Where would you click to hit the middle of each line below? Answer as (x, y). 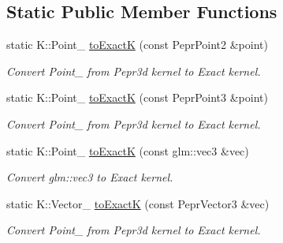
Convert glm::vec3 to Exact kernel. (90, 177)
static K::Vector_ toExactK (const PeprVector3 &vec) (138, 203)
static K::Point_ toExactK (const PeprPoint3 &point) (137, 97)
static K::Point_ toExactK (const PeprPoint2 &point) (137, 45)
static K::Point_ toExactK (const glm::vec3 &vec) (128, 150)
